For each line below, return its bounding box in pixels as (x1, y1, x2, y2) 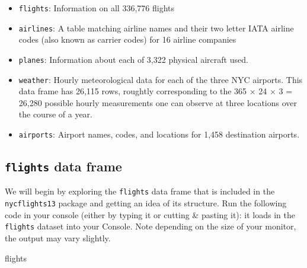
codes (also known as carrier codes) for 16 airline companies (18, 33, 236, 46)
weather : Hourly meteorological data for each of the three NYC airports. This (18, 73, 303, 85)
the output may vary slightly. (5, 232, 111, 244)
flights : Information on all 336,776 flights (18, 2, 175, 14)
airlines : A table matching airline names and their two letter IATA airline (18, 21, 294, 34)
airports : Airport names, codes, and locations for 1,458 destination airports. (18, 128, 300, 140)
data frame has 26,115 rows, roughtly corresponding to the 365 (18, 85, 247, 97)
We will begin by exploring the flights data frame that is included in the (5, 185, 275, 197)
